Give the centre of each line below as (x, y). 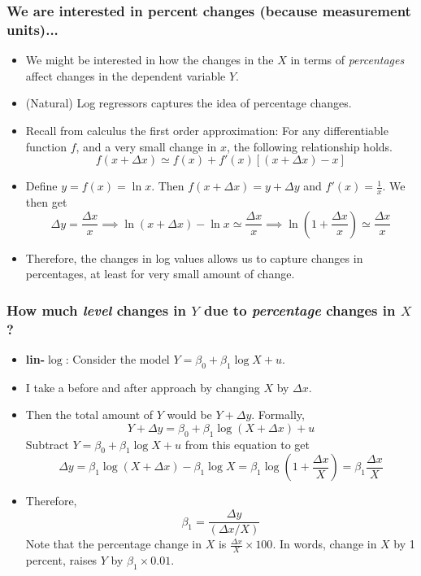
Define (41, 186)
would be (189, 415)
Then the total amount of (89, 415)
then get (46, 201)
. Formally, (278, 415)
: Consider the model (117, 358)
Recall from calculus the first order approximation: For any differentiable (207, 130)
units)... (33, 29)
